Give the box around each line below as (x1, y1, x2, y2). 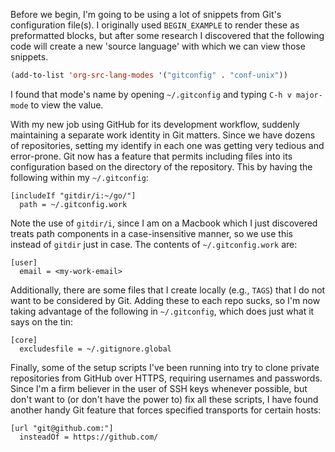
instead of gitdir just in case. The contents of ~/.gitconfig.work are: (10, 238, 298, 250)
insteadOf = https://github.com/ (19, 432, 159, 442)
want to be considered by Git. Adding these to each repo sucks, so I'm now (10, 294, 321, 306)
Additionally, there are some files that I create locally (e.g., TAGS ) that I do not (10, 284, 326, 296)
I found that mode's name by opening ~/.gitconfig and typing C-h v (10, 88, 292, 100)
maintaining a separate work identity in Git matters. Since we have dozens (10, 129, 316, 141)
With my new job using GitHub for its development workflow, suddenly (10, 118, 300, 130)
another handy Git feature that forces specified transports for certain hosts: (10, 404, 322, 416)
